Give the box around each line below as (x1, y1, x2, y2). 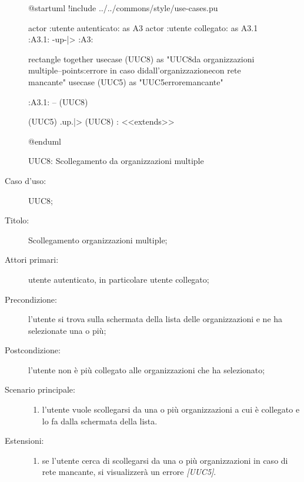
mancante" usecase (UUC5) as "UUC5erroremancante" (28, 75, 223, 88)
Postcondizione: (5, 344, 61, 356)
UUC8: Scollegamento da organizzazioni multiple (28, 155, 204, 167)
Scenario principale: (5, 383, 75, 396)
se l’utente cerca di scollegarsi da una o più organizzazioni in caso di (42, 454, 288, 466)
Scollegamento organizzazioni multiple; (28, 233, 168, 246)
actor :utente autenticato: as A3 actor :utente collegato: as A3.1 (28, 21, 258, 34)
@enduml (28, 135, 62, 147)
